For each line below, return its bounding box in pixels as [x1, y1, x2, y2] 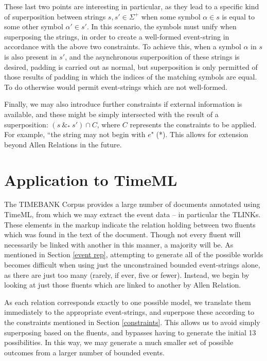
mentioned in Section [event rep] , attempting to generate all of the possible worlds [4, 249, 263, 260]
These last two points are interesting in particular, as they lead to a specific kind [4, 1, 259, 11]
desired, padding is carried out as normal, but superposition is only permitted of [4, 61, 258, 72]
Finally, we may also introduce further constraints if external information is [4, 99, 242, 109]
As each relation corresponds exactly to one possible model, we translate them [4, 296, 251, 307]
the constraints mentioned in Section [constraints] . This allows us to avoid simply [4, 316, 260, 327]
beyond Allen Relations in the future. [4, 139, 122, 149]
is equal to [222, 11, 255, 22]
